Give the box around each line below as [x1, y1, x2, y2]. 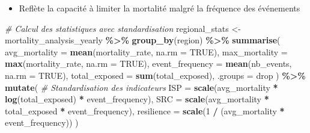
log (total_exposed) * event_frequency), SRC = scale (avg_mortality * [5, 93, 269, 105]
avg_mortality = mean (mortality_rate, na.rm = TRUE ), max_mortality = [5, 45, 288, 58]
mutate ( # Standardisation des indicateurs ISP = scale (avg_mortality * [5, 81, 278, 93]
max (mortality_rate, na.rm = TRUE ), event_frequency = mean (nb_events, [5, 57, 292, 70]
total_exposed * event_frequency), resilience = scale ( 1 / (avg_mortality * [5, 104, 285, 117]
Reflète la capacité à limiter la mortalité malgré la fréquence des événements [19, 2, 300, 14]
